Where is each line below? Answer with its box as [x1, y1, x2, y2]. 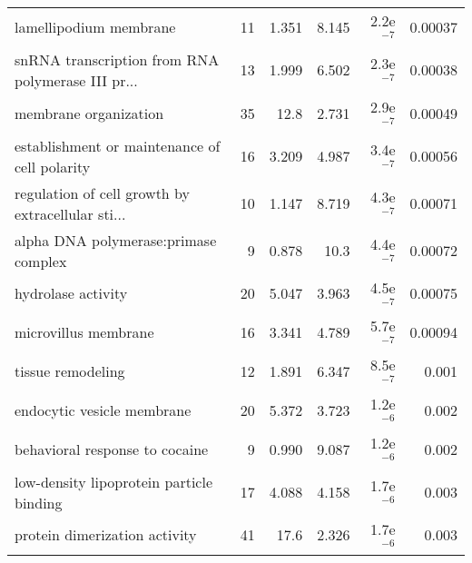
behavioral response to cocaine [15, 438, 209, 459]
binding [15, 491, 63, 513]
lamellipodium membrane [15, 15, 176, 37]
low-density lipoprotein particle [15, 470, 212, 492]
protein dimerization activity [15, 524, 197, 546]
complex [15, 250, 67, 272]
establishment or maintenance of [15, 134, 221, 156]
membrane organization [15, 102, 164, 123]
